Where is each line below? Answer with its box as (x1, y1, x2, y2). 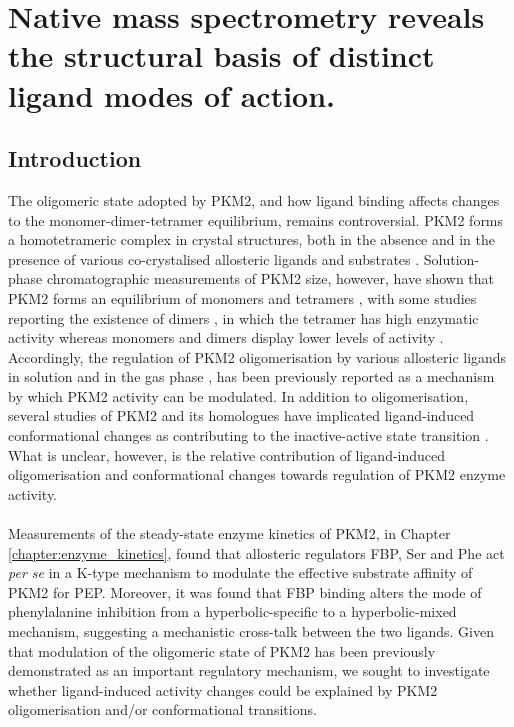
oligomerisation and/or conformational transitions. (8, 699, 317, 720)
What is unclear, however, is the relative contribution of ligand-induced (8, 444, 446, 465)
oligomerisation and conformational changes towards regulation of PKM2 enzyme (8, 464, 506, 485)
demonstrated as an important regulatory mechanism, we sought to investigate (8, 660, 490, 681)
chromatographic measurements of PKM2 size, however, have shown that (46, 268, 495, 289)
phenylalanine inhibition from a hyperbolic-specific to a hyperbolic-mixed (8, 601, 457, 622)
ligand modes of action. (8, 74, 336, 115)
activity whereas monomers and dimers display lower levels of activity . (8, 327, 444, 348)
